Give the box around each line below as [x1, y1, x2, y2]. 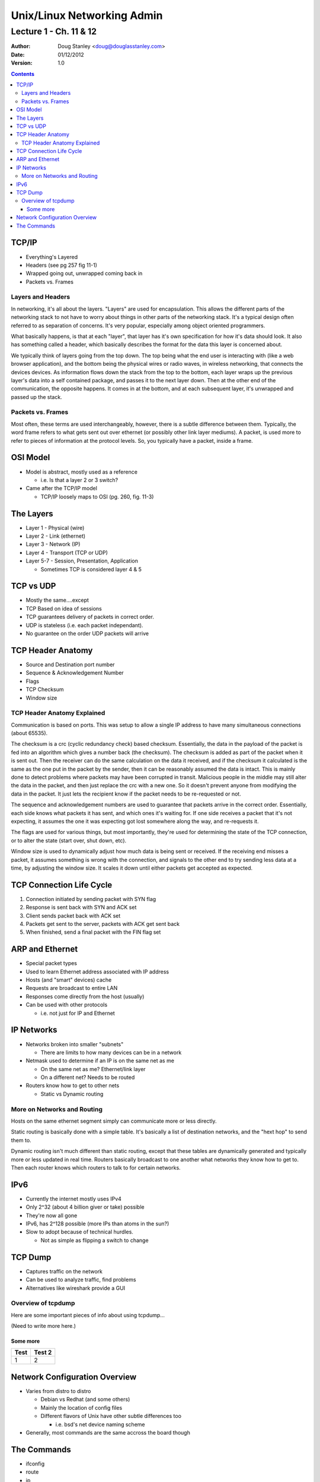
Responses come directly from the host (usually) [25, 993, 145, 1000]
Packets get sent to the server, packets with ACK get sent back [25, 920, 180, 927]
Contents [11, 70, 35, 77]
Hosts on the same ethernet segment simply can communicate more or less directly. [11, 1117, 217, 1125]
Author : [11, 43, 31, 50]
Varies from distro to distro [25, 1387, 91, 1394]
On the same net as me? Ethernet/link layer [40, 1065, 146, 1072]
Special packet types [25, 960, 77, 967]
